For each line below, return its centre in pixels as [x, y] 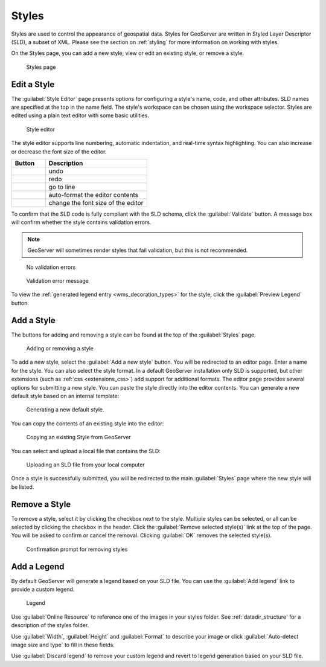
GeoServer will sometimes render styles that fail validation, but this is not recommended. [138, 250]
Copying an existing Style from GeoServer [78, 437]
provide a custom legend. [43, 590]
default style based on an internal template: [65, 396]
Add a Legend [38, 566]
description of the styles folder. [50, 625]
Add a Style [33, 320]
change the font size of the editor [96, 202]
